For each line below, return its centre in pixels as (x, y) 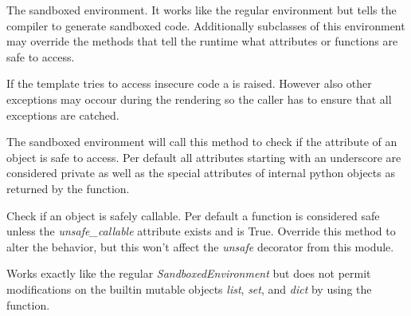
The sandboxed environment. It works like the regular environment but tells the (202, 10)
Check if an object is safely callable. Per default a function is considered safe (193, 215)
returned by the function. (68, 188)
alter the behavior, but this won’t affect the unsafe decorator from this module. (200, 246)
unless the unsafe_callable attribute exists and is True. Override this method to (201, 231)
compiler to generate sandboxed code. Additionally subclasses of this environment (206, 25)
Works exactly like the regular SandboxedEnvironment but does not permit (189, 273)
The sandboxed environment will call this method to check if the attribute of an (202, 142)
